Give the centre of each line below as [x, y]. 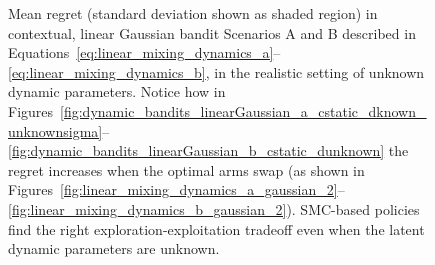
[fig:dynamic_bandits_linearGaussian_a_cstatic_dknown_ [243, 110]
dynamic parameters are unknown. [114, 248]
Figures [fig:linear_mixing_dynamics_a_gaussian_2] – [176, 189]
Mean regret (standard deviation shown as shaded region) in [193, 13]
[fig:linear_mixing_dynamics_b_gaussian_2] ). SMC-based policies [214, 208]
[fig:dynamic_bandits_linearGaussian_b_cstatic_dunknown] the [208, 150]
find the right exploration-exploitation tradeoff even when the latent [216, 228]
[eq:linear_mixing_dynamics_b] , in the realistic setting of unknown [216, 71]
